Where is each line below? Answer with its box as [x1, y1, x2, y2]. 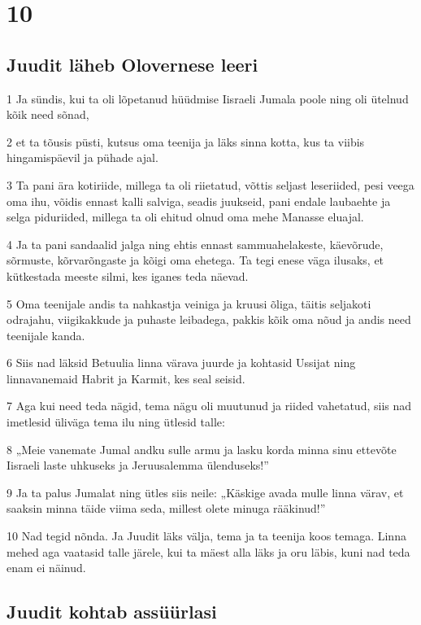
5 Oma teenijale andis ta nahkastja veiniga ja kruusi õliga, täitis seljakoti [7, 295, 371, 312]
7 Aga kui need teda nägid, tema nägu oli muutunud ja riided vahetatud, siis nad [7, 397, 412, 414]
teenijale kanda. [7, 326, 85, 343]
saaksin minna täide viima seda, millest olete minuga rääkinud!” [7, 500, 326, 517]
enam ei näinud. [7, 559, 86, 576]
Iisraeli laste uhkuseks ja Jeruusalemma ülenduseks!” [7, 457, 269, 474]
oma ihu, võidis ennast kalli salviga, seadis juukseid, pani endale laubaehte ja [7, 192, 391, 209]
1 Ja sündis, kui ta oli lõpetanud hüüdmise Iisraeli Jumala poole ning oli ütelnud [7, 90, 409, 107]
